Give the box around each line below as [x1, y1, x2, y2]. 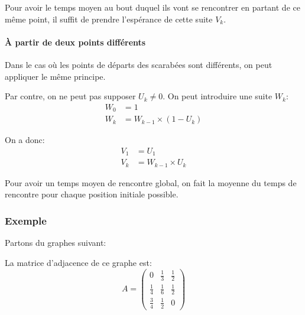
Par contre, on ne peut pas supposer [5, 90, 136, 102]
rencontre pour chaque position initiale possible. [5, 188, 179, 200]
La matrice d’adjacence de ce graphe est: [5, 256, 152, 268]
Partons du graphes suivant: [5, 236, 106, 249]
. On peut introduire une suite [163, 90, 272, 102]
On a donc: [5, 134, 45, 146]
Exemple [5, 213, 47, 228]
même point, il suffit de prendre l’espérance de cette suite [5, 12, 213, 25]
